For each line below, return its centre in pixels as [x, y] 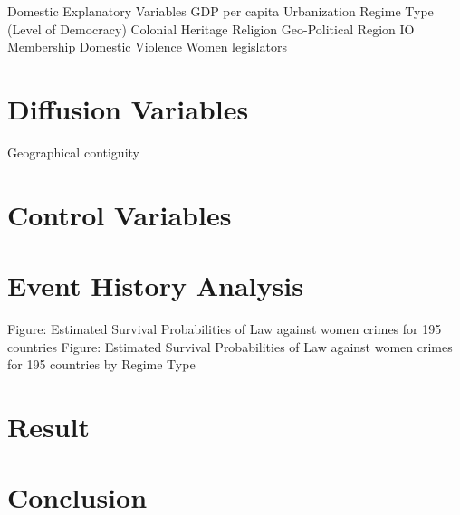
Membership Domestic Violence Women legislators [147, 47]
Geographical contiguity [73, 152]
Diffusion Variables [128, 108]
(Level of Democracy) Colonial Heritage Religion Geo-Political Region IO [211, 29]
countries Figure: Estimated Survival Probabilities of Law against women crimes [230, 346]
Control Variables [120, 214]
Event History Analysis [155, 286]
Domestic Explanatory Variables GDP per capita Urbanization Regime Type [220, 11]
